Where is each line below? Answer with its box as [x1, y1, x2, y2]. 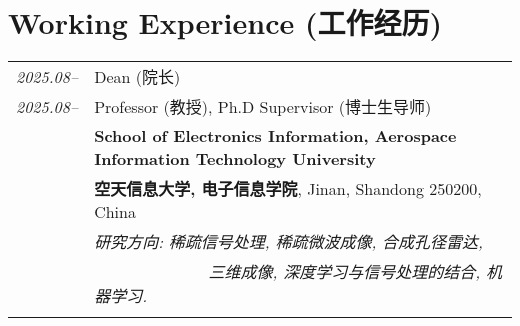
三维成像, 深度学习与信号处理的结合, [208, 260, 481, 284]
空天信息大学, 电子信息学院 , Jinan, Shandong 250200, [94, 177, 482, 201]
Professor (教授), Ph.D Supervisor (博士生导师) [94, 95, 432, 119]
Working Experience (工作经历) [8, 2, 443, 43]
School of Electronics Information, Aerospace [94, 124, 457, 148]
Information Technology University [94, 147, 376, 171]
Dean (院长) [94, 65, 181, 89]
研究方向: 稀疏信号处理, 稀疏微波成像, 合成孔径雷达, [94, 230, 483, 254]
